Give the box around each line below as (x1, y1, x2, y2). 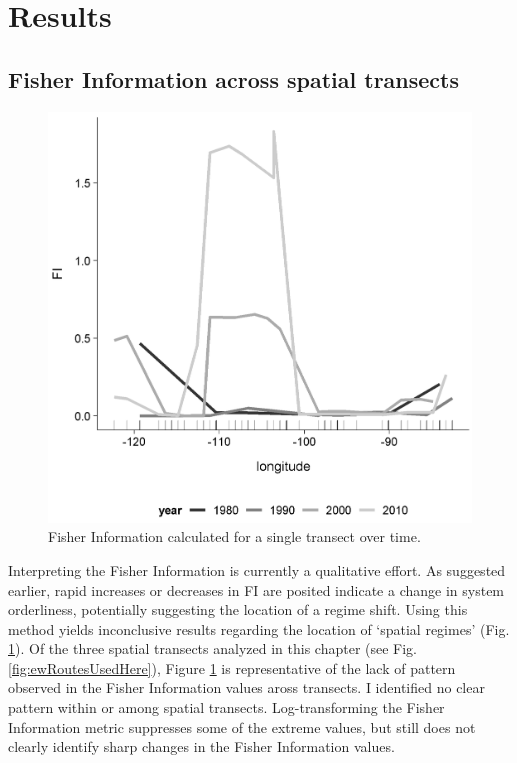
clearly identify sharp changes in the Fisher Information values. (8, 736, 395, 757)
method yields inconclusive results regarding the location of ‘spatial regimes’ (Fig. (8, 618, 510, 639)
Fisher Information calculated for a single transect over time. (48, 526, 421, 547)
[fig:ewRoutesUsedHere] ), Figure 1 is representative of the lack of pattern (8, 657, 456, 678)
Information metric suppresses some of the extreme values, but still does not (8, 716, 476, 737)
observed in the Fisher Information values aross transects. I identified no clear (8, 677, 485, 698)
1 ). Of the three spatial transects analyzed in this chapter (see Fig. (8, 638, 418, 659)
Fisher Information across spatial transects (8, 63, 459, 94)
